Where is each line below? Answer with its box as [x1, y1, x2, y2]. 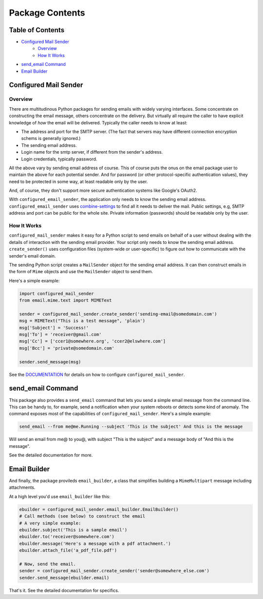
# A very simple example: [19, 520, 81, 526]
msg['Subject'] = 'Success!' [19, 325, 89, 330]
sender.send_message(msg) [19, 359, 81, 364]
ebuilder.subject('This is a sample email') [19, 527, 128, 533]
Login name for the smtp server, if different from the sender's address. [21, 149, 163, 155]
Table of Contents [9, 26, 65, 34]
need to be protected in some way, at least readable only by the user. [9, 179, 148, 184]
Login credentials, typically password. [21, 156, 97, 162]
